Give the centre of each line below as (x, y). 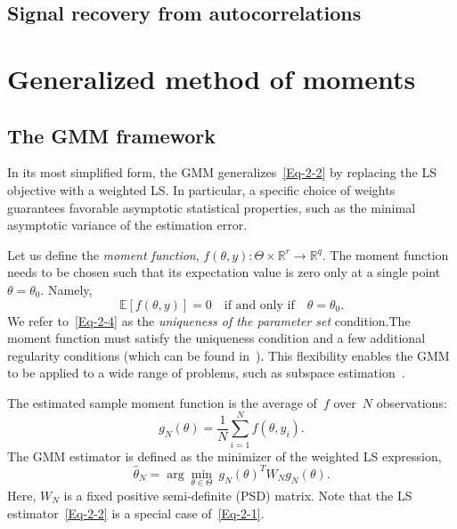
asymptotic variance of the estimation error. (127, 225)
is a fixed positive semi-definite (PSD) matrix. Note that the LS (238, 495)
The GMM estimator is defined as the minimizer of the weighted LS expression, (224, 456)
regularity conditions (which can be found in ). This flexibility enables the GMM (228, 355)
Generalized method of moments (212, 78)
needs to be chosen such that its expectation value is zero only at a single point (224, 272)
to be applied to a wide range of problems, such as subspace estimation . (206, 373)
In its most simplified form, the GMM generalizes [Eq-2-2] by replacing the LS (222, 172)
